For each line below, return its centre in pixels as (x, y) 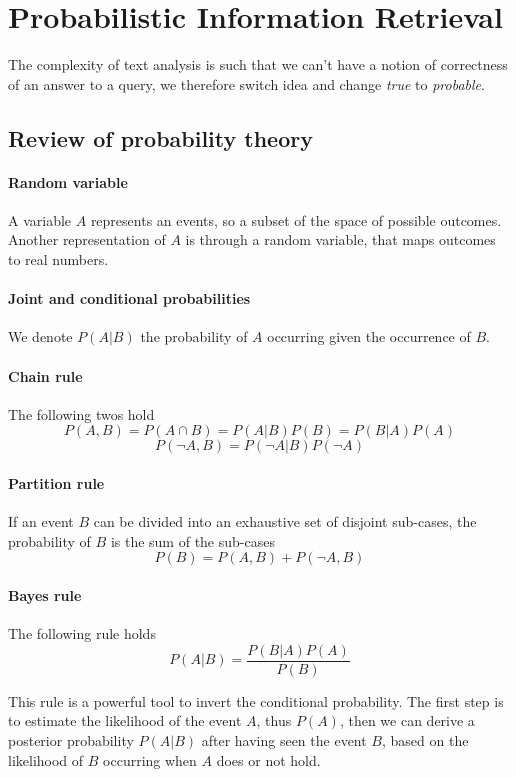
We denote (40, 336)
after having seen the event (284, 740)
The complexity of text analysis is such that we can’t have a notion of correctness (258, 64)
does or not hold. (268, 759)
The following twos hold (81, 413)
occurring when (150, 759)
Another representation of (87, 239)
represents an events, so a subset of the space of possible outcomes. (296, 219)
